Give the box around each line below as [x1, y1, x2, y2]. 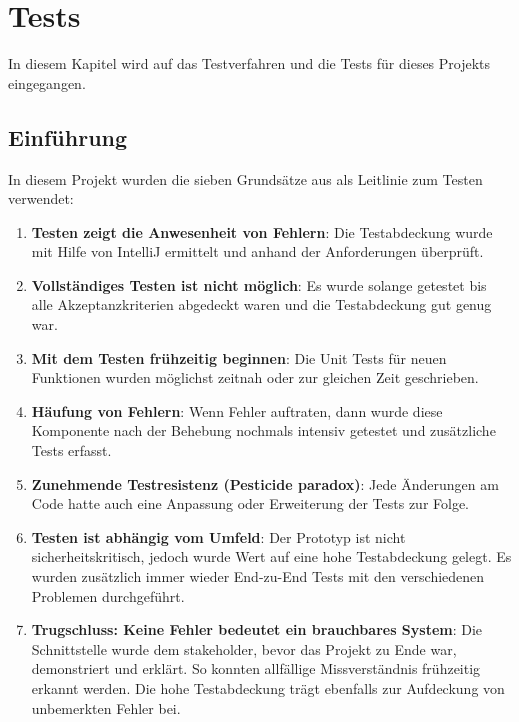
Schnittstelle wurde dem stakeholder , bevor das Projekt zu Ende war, [31, 638, 457, 659]
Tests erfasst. [31, 440, 112, 461]
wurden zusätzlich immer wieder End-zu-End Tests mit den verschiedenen [31, 566, 485, 587]
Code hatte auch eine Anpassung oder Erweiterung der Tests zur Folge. [31, 493, 470, 514]
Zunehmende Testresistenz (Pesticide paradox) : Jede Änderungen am [31, 473, 499, 494]
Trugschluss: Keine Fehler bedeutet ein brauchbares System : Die [31, 619, 483, 640]
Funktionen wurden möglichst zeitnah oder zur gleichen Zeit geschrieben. [31, 367, 479, 388]
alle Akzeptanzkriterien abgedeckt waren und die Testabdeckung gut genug [31, 294, 492, 315]
